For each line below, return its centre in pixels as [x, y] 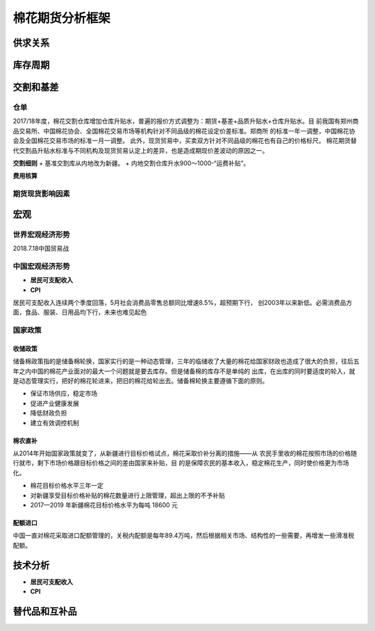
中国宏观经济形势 [41, 266]
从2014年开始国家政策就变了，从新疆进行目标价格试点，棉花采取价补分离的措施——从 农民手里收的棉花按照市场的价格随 [185, 453]
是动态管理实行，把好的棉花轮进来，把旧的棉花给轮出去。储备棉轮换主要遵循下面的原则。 [141, 381]
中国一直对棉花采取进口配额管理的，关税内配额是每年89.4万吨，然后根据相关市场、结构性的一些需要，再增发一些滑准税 [184, 536]
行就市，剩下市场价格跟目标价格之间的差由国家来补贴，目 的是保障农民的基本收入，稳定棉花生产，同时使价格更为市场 [181, 463]
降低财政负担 [49, 413]
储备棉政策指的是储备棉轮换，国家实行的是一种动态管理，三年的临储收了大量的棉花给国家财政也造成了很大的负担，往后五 [186, 361]
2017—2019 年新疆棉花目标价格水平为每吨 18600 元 [104, 505]
